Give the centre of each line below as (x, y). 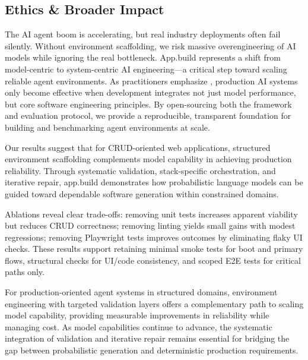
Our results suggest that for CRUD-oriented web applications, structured (138, 147)
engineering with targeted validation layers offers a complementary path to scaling (154, 303)
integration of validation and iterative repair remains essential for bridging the (147, 338)
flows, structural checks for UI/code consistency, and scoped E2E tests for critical (153, 260)
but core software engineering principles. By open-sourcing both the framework (148, 104)
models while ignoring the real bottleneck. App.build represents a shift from (143, 57)
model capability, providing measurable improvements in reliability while (137, 315)
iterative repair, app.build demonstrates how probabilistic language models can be (154, 182)
